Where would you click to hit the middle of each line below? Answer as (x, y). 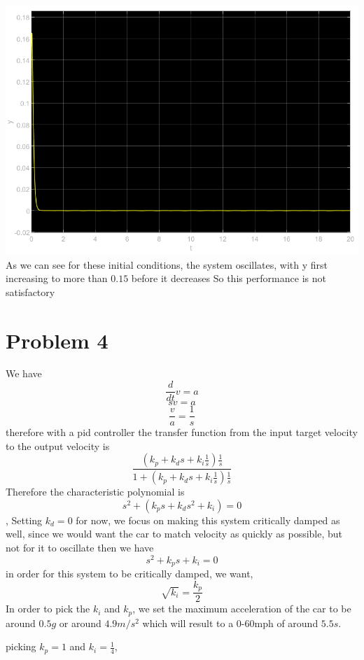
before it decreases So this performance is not (229, 278)
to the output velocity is (58, 445)
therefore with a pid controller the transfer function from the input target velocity (182, 432)
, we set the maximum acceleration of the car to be (242, 609)
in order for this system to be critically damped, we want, (129, 574)
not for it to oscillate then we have (80, 548)
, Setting (24, 520)
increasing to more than (57, 278)
